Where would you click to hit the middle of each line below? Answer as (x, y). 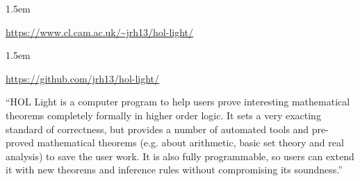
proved (20, 143)
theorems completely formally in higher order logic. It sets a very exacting (163, 115)
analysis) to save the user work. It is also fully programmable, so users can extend (180, 156)
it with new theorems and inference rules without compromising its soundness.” (174, 170)
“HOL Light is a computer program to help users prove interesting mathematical (178, 102)
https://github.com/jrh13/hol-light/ (83, 78)
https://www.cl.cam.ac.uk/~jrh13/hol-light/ (100, 32)
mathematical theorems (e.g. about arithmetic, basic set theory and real (190, 143)
